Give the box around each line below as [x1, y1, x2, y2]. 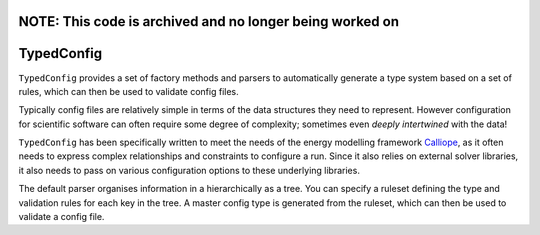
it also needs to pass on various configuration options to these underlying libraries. [18, 164, 360, 176]
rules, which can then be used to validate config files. [18, 85, 239, 97]
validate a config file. [18, 211, 105, 223]
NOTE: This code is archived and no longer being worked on [18, 13, 400, 30]
